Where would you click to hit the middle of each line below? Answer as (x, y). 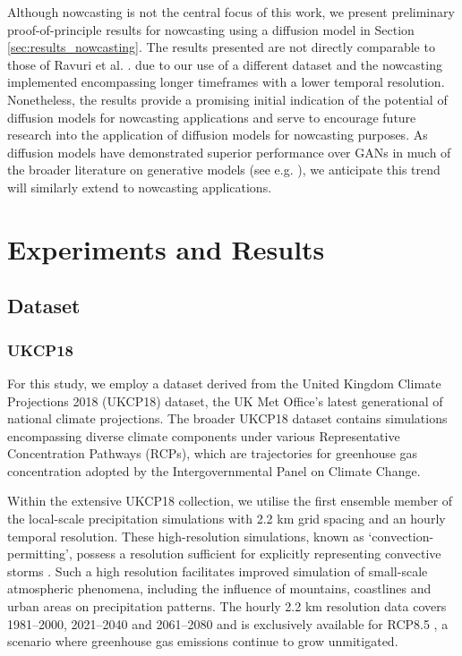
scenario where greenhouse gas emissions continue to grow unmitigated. (203, 641)
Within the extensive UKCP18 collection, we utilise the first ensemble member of (230, 501)
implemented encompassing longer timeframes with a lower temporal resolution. (226, 82)
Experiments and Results (166, 248)
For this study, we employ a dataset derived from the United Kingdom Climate (224, 383)
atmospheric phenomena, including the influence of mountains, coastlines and (219, 588)
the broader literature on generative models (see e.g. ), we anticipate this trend (224, 170)
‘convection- (401, 536)
